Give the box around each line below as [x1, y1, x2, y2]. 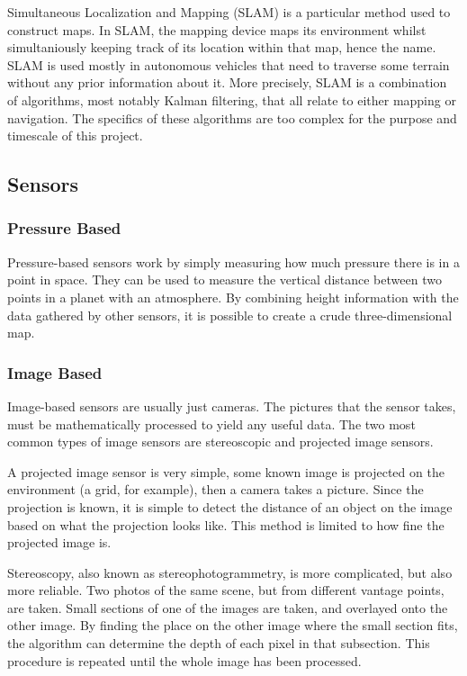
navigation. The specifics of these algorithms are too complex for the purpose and [7, 108, 457, 127]
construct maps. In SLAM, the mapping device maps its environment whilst [7, 20, 427, 39]
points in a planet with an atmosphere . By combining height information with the [7, 287, 459, 306]
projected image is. [7, 533, 112, 552]
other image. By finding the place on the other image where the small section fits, [7, 616, 458, 635]
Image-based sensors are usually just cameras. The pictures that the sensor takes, [7, 396, 456, 415]
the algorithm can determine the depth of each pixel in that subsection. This [7, 634, 430, 653]
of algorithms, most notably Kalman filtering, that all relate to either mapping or [7, 90, 456, 109]
